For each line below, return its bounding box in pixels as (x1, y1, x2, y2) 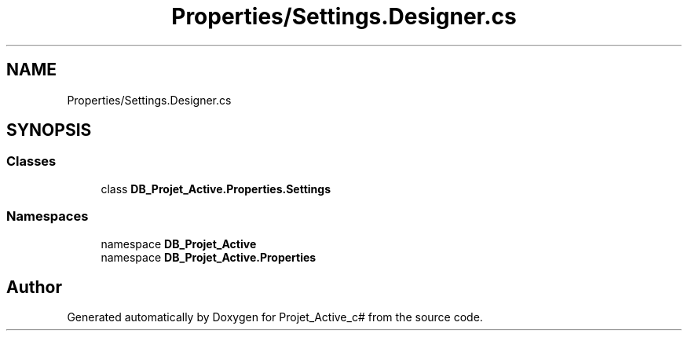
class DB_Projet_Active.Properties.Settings (101, 181, 331, 196)
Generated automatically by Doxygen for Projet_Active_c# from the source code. (67, 310, 483, 324)
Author (6, 277, 62, 297)
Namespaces (6, 208, 89, 225)
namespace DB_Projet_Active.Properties (101, 250, 317, 264)
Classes (6, 153, 57, 170)
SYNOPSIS (6, 120, 92, 141)
